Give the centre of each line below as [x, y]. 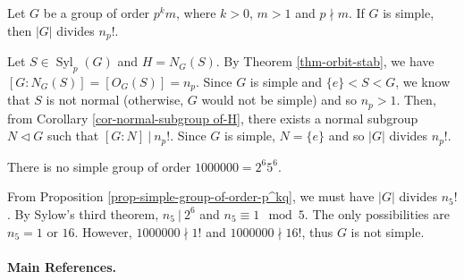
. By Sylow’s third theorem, [83, 213]
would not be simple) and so [279, 100]
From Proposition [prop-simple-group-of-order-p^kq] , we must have [191, 196]
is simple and [286, 81]
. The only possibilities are [377, 213]
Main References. [62, 266]
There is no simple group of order [99, 166]
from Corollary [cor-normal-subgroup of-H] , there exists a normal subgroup [213, 118]
